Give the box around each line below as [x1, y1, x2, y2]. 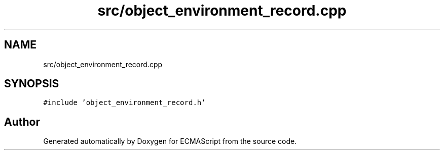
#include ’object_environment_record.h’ [43, 98, 206, 107]
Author [4, 115, 40, 128]
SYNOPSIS [4, 77, 59, 90]
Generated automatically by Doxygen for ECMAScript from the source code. [43, 137, 297, 146]
